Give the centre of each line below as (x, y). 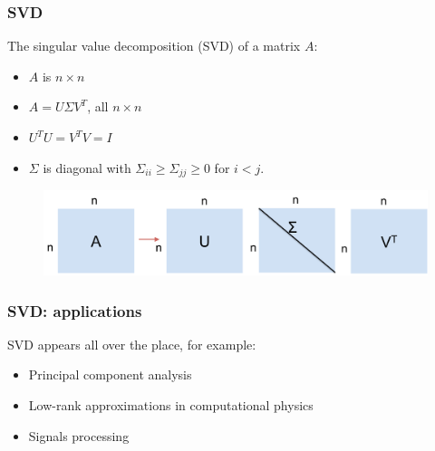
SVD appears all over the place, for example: (132, 344)
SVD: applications (75, 310)
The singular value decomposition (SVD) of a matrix (154, 46)
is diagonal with (87, 167)
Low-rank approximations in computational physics (171, 405)
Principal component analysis (110, 374)
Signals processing (79, 435)
